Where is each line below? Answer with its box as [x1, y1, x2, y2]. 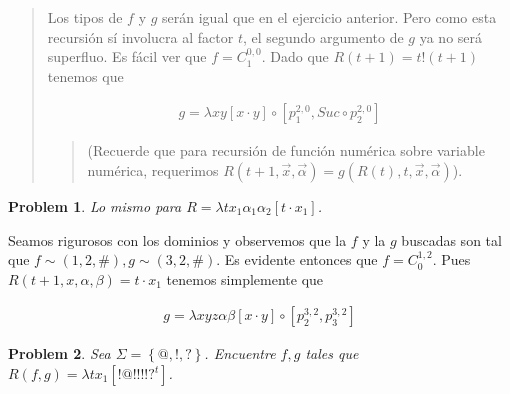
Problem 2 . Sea [8, 343, 111, 364]
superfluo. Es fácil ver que [47, 46, 207, 67]
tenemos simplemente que [166, 268, 324, 289]
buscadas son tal [401, 229, 502, 250]
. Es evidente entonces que [216, 249, 378, 270]
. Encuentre [204, 343, 276, 364]
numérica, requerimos [87, 160, 219, 180]
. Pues [432, 249, 471, 270]
